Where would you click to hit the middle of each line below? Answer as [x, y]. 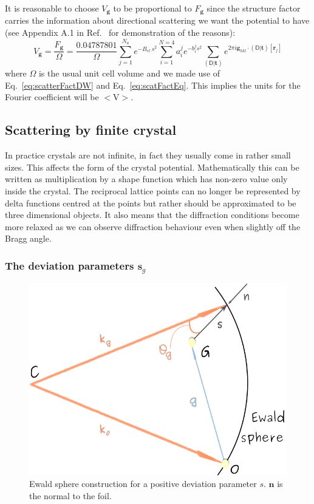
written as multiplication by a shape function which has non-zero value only [146, 179]
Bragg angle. [28, 238]
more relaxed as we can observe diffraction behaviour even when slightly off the [153, 226]
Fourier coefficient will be [52, 97]
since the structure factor [254, 8]
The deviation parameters [70, 265]
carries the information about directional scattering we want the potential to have [157, 20]
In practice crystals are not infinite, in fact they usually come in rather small [148, 155]
